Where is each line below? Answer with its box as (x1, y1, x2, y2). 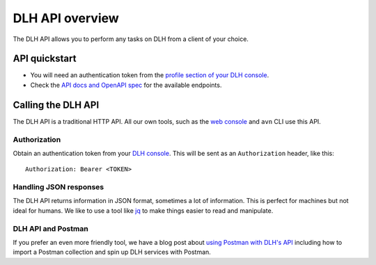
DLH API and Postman (13, 223, 88, 233)
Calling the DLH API (13, 99, 100, 111)
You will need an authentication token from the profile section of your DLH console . (30, 71, 269, 79)
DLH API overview (13, 10, 120, 26)
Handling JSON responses (13, 182, 104, 192)
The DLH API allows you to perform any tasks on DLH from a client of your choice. (13, 35, 249, 43)
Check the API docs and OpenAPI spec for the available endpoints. (30, 81, 222, 89)
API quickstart (13, 53, 77, 65)
